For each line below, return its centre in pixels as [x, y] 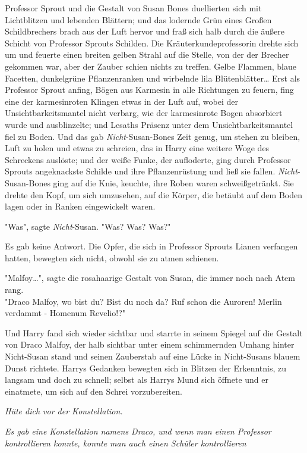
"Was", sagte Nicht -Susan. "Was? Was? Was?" [88, 226]
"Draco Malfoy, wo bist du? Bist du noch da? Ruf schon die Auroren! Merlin [143, 301]
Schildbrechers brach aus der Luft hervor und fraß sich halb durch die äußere [145, 31]
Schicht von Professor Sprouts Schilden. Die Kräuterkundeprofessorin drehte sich [152, 43]
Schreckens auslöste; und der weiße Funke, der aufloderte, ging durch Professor [148, 159]
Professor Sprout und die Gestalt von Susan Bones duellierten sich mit [133, 8]
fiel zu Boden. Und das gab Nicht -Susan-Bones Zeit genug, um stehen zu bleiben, [153, 136]
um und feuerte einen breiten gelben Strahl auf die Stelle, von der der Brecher [147, 54]
